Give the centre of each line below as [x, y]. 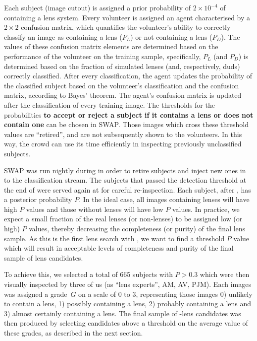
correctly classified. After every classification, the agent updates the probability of [128, 76]
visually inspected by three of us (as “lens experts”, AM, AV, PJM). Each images [128, 284]
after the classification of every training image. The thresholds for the [109, 104]
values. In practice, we [206, 209]
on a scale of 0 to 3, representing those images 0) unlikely [165, 294]
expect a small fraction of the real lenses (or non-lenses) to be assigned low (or [123, 219]
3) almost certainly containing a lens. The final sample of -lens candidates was [123, 313]
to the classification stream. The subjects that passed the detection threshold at [125, 180]
